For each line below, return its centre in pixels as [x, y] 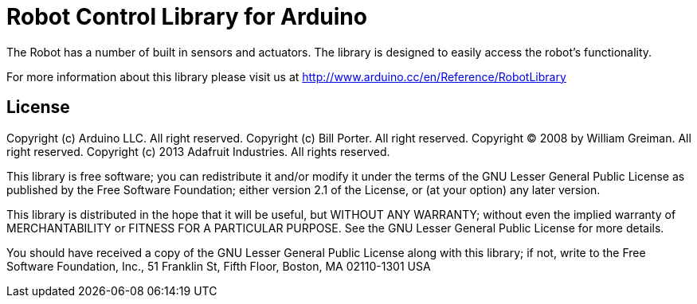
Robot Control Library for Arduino [187, 17]
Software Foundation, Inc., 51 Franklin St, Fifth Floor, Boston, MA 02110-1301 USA [219, 266]
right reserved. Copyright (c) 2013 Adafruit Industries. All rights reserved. [198, 151]
